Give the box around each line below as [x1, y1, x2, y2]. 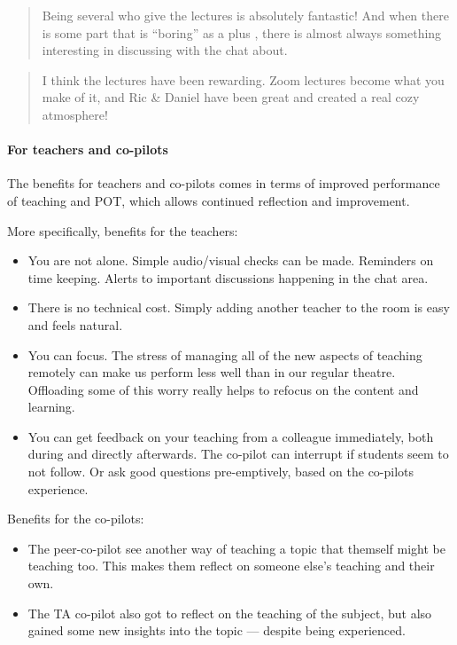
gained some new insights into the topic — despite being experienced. [27, 621, 406, 640]
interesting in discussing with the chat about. [42, 41, 288, 59]
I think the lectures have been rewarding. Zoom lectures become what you [42, 70, 445, 89]
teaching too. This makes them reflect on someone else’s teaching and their [27, 556, 435, 575]
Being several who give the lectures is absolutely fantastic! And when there [42, 6, 449, 24]
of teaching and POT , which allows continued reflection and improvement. [7, 191, 410, 209]
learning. [27, 397, 75, 416]
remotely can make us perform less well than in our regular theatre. [27, 363, 396, 381]
